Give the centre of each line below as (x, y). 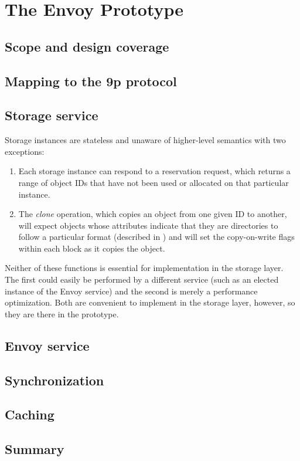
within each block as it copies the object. (92, 248)
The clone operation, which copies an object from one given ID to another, (153, 214)
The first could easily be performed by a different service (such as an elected (142, 279)
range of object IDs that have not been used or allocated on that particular (154, 182)
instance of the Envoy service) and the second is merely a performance (131, 291)
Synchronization (54, 380)
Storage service (52, 115)
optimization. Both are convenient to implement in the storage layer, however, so (150, 302)
